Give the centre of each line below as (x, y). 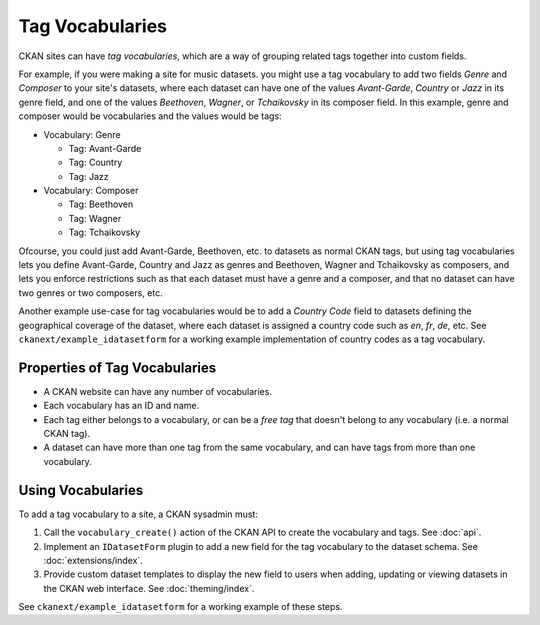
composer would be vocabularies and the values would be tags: (150, 116)
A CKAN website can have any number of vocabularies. (157, 391)
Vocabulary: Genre (82, 134)
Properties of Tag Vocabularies (117, 367)
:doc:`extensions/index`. (93, 560)
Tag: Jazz (88, 176)
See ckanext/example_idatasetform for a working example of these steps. (181, 607)
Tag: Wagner (95, 218)
